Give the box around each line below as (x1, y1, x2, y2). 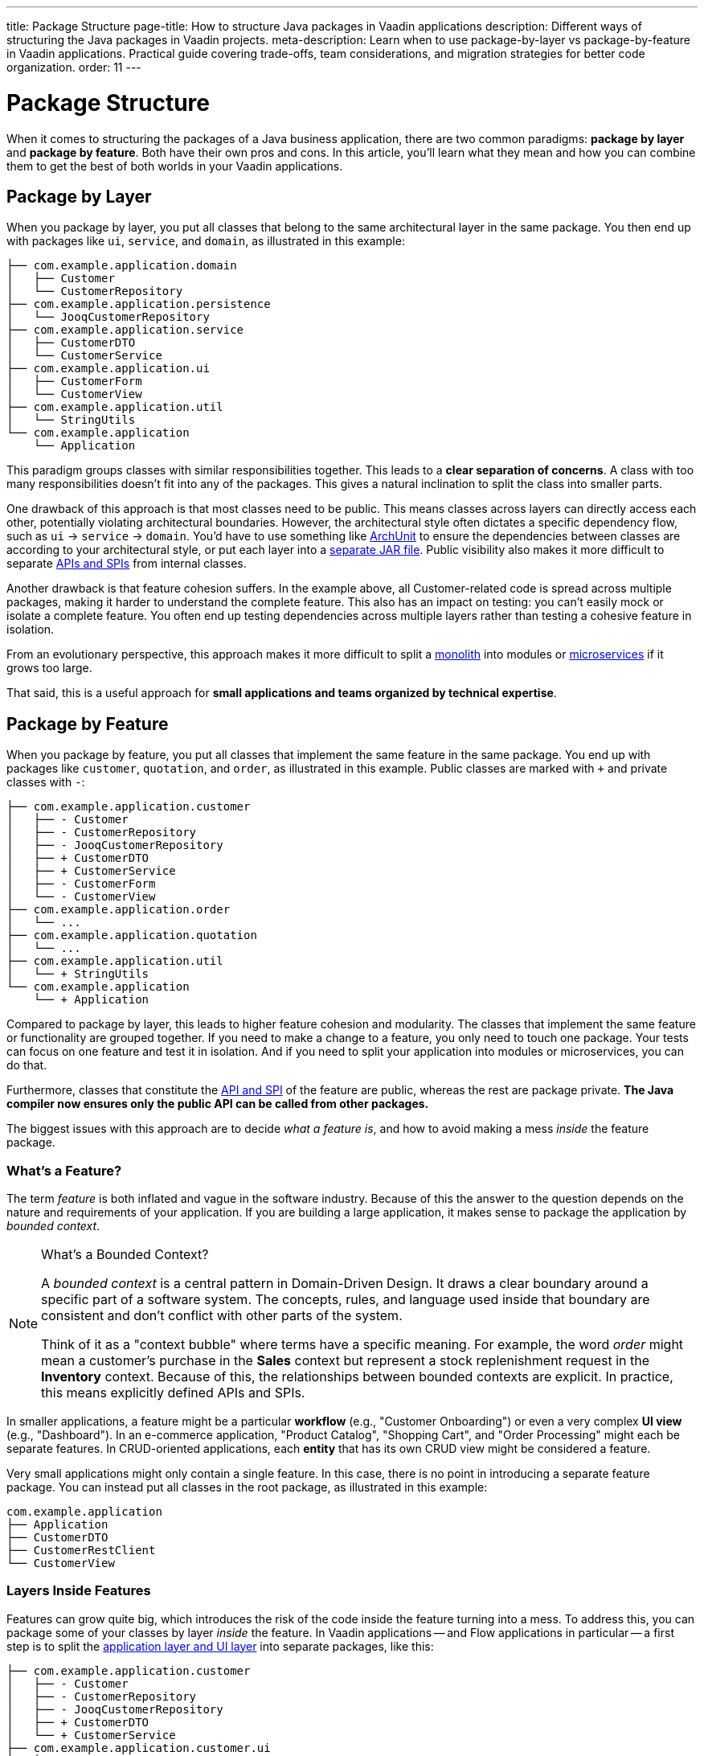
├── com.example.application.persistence (6, 297, 271, 311)
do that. (6, 1058, 47, 1073)
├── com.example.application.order (6, 903, 231, 917)
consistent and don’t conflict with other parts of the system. (41, 1307, 403, 1323)
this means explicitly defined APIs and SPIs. (41, 1384, 305, 1401)
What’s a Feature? (6, 1162, 122, 1179)
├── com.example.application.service (6, 323, 244, 337)
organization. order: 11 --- (6, 60, 141, 74)
